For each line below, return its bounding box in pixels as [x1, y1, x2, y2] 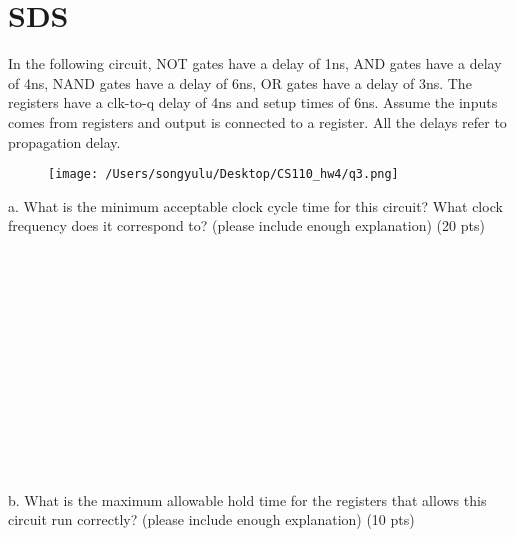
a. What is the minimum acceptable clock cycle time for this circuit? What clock [8, 195, 503, 216]
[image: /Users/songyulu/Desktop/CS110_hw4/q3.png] [48, 167, 399, 182]
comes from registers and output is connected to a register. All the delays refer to [8, 111, 507, 132]
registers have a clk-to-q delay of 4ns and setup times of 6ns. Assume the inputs [8, 92, 498, 113]
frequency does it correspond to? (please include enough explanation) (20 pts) [8, 215, 485, 236]
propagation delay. [8, 131, 121, 152]
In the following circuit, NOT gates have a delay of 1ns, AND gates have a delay [8, 53, 502, 74]
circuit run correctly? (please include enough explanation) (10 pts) [8, 509, 415, 530]
